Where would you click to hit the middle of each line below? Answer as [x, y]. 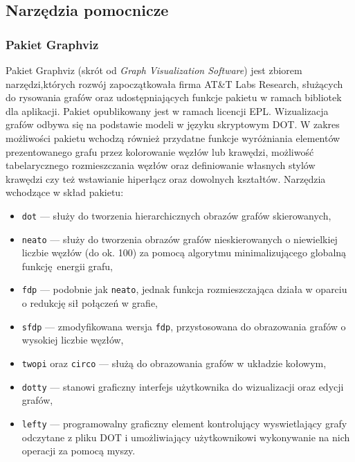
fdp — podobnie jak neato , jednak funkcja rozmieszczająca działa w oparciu [184, 289]
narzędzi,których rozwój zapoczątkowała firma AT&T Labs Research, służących [174, 83]
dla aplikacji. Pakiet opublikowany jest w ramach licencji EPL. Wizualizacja [167, 110]
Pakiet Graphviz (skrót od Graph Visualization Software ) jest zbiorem [154, 70]
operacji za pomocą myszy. [79, 451]
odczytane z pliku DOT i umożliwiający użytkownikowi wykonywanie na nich [186, 437]
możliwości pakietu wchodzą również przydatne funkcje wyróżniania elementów [173, 137]
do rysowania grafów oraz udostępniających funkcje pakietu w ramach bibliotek [174, 97]
